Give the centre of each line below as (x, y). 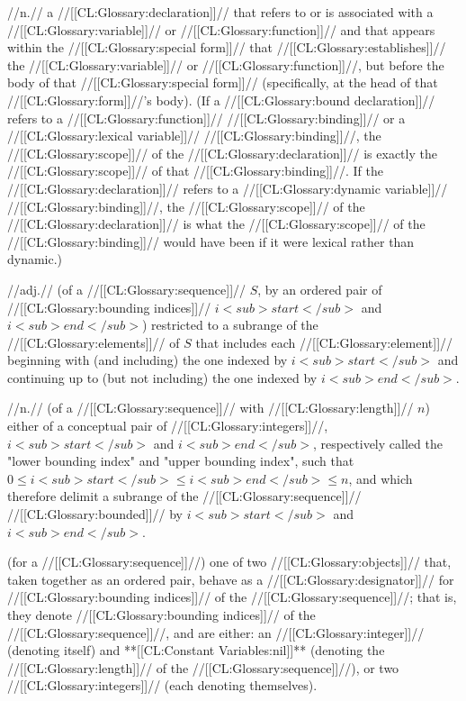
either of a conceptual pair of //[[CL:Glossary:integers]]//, (168, 426)
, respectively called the (377, 443)
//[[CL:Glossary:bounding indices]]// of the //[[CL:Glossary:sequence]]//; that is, (232, 597)
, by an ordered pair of (320, 289)
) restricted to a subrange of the (230, 325)
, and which (381, 478)
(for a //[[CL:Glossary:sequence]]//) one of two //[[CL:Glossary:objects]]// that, (229, 562)
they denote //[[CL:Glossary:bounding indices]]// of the (161, 615)
